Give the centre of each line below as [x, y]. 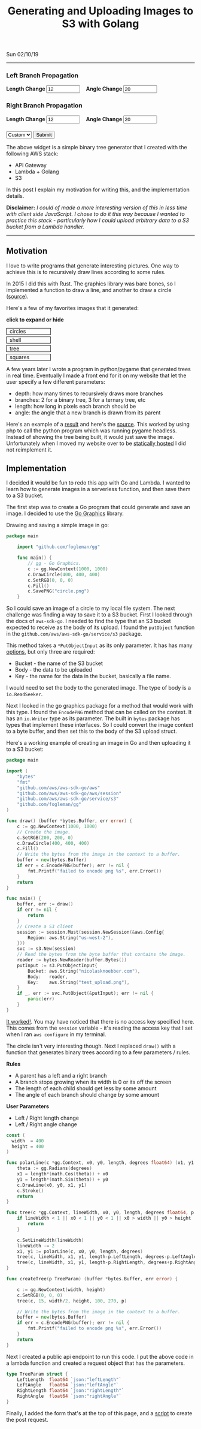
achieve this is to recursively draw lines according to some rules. [86, 272]
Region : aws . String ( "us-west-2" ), [71, 938]
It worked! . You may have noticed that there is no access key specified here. [100, 1021]
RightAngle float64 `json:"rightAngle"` [69, 1396]
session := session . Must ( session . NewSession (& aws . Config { [91, 932]
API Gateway [31, 165]
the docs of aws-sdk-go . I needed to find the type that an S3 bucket [89, 621]
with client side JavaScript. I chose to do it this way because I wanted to [96, 213]
